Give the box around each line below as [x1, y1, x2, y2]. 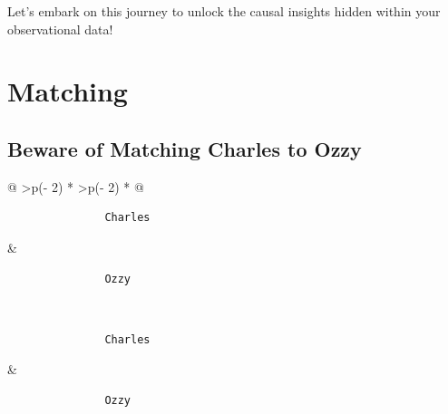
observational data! [7, 19, 113, 38]
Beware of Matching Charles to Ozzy [7, 134, 362, 162]
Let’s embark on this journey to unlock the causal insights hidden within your [7, 2, 441, 20]
